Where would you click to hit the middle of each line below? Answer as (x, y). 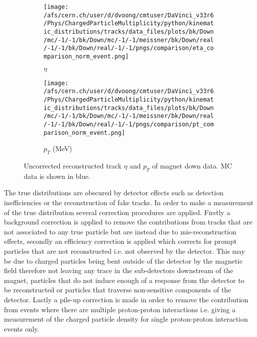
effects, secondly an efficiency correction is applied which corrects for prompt (120, 241)
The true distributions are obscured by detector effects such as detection (114, 193)
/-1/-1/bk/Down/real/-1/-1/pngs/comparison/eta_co (129, 48)
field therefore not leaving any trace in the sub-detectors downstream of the (119, 270)
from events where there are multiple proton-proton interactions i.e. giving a (120, 309)
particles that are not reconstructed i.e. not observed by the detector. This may (125, 251)
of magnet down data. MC (192, 165)
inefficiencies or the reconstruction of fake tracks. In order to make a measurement (129, 202)
